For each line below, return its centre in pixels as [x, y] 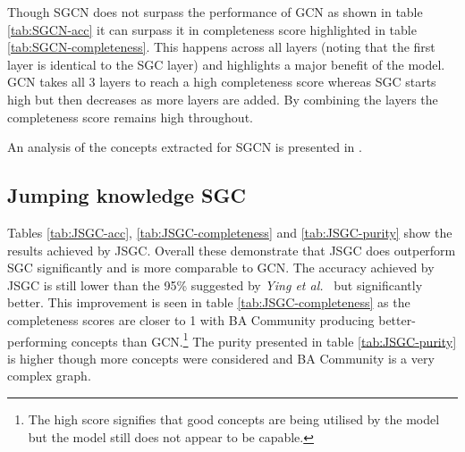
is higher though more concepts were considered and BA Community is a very [221, 358]
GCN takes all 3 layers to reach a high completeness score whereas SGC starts [222, 82]
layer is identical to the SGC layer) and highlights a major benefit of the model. [226, 64]
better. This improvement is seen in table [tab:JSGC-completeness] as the [209, 302]
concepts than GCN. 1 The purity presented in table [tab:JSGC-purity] [264, 339]
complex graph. [49, 376]
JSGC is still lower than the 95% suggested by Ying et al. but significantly [215, 285]
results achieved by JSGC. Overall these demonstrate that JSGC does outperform [232, 250]
